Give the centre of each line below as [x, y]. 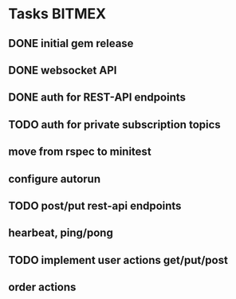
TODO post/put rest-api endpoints [95, 205]
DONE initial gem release [71, 43]
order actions [42, 287]
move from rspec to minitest [80, 152]
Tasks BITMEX [57, 14]
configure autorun [55, 179]
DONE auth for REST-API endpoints [97, 98]
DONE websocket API [63, 70]
